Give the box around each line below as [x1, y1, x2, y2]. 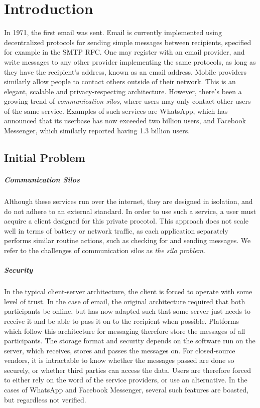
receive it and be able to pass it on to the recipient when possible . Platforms [4, 315, 239, 326]
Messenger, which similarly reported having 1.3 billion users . [4, 125, 190, 136]
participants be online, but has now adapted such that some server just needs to [4, 306, 251, 316]
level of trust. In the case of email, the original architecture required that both [4, 296, 245, 306]
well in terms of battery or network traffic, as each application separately [4, 225, 228, 236]
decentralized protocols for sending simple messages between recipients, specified [4, 37, 251, 47]
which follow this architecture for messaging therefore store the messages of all [4, 325, 245, 336]
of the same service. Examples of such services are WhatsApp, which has [4, 105, 228, 116]
